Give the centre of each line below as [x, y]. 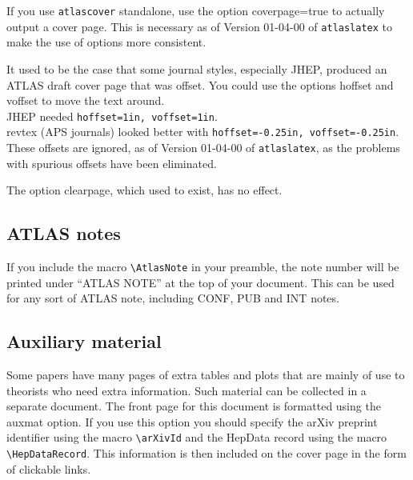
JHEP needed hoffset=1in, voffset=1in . [112, 116]
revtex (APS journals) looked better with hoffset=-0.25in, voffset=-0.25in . [203, 132]
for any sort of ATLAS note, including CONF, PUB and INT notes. [173, 298]
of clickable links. [49, 468]
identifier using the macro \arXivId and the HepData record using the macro [197, 437]
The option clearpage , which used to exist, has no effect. [144, 190]
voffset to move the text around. [86, 100]
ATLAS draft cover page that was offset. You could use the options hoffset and [200, 84]
